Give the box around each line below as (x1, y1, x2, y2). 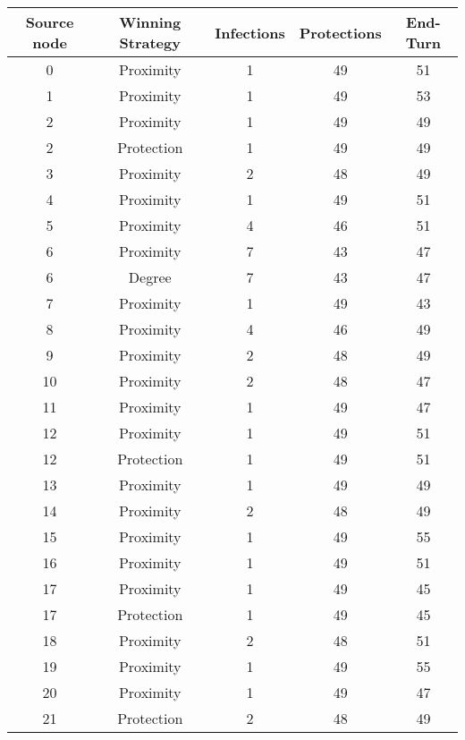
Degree (128, 267, 172, 287)
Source (25, 12, 74, 32)
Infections (215, 21, 285, 43)
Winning (119, 12, 182, 32)
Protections (299, 21, 382, 43)
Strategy (119, 32, 181, 53)
